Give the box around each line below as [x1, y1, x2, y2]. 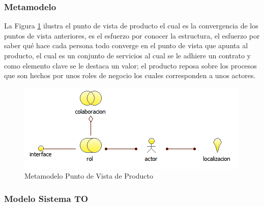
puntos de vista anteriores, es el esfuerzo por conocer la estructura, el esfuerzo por [4, 30, 260, 41]
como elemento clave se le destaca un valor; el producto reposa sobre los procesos [4, 60, 257, 71]
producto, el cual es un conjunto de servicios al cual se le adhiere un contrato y [4, 50, 251, 60]
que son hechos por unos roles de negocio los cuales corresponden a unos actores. [4, 70, 256, 81]
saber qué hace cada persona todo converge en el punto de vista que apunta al [4, 40, 248, 51]
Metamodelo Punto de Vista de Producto [24, 170, 153, 181]
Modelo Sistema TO [4, 192, 89, 204]
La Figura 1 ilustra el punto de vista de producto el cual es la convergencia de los [4, 20, 258, 31]
